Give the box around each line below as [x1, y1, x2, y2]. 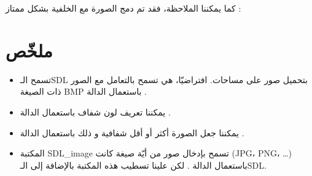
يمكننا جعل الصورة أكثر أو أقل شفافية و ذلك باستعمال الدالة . [20, 126, 244, 139]
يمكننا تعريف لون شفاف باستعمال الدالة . [20, 105, 171, 118]
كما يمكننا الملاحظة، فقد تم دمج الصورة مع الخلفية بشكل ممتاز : [6, 2, 241, 14]
